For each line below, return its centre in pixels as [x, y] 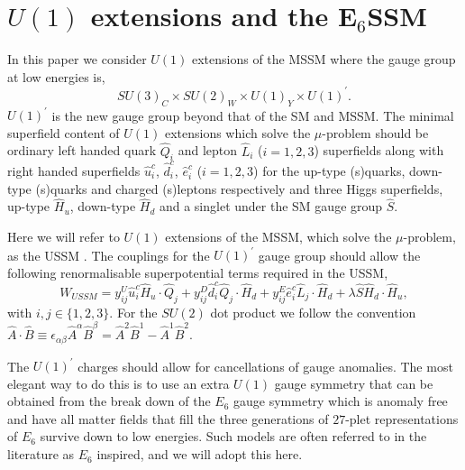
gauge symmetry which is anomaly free [341, 401]
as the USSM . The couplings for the [109, 255]
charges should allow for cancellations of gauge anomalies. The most [265, 366]
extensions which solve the [237, 132]
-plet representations [402, 418]
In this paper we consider [77, 59]
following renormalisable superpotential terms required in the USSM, [198, 272]
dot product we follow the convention [313, 312]
